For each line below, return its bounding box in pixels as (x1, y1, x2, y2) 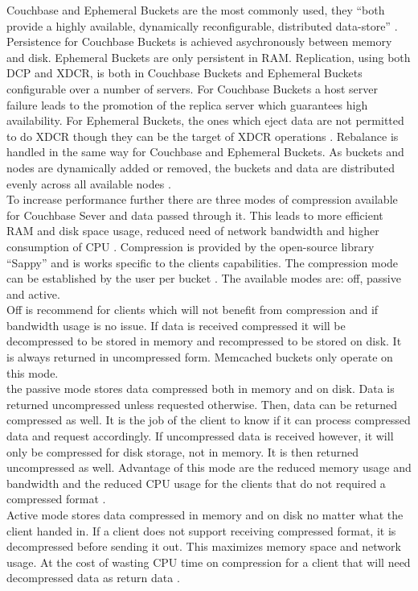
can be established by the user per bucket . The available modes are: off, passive (6, 270, 401, 287)
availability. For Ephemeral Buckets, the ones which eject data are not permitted (6, 112, 404, 129)
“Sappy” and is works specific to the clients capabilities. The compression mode (6, 254, 399, 271)
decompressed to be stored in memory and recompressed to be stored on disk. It (6, 333, 402, 349)
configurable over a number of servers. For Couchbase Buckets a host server (6, 80, 378, 97)
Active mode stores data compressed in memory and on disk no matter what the (6, 506, 404, 523)
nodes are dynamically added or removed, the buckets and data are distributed (6, 159, 395, 176)
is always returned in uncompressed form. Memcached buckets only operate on (6, 349, 393, 366)
